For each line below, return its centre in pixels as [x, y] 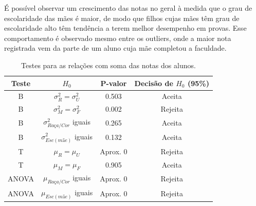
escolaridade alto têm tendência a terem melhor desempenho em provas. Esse [125, 28]
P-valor [114, 83]
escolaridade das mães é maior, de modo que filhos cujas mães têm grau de [122, 18]
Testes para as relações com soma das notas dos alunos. [108, 65]
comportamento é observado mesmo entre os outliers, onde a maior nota [118, 38]
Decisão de [154, 83]
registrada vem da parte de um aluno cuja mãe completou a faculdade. [115, 48]
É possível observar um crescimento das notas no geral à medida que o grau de [128, 8]
